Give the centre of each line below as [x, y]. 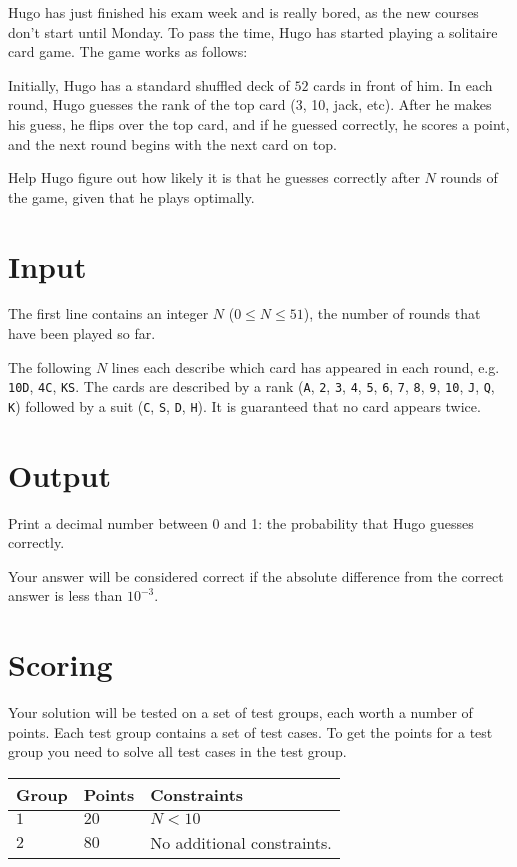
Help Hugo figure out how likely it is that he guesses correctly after [214, 177]
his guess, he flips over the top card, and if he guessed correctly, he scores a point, [259, 123]
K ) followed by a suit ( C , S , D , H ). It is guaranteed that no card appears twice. [244, 405]
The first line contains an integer [108, 313]
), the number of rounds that [392, 313]
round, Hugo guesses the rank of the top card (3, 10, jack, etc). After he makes [250, 104]
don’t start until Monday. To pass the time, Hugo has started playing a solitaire [253, 31]
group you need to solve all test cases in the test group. [177, 751]
